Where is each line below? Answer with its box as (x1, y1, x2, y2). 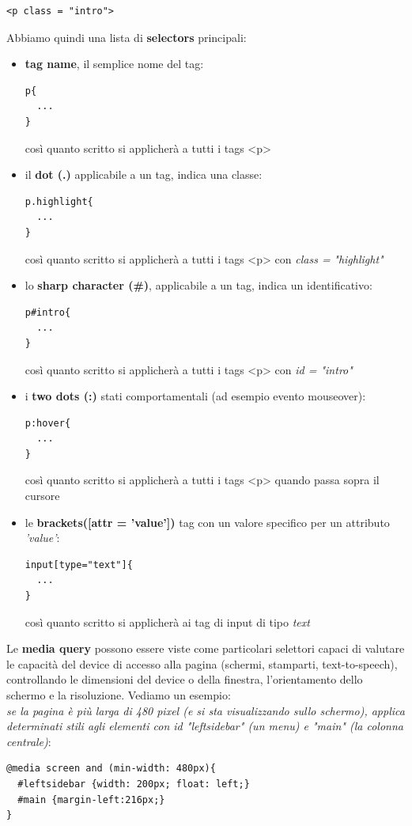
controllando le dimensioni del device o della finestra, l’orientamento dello (6, 671, 363, 688)
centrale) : (6, 733, 51, 749)
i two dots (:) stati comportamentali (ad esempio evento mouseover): (25, 388, 366, 404)
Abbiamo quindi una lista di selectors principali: (6, 28, 247, 45)
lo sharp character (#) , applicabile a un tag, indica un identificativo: (25, 277, 372, 294)
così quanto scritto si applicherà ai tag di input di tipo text (25, 613, 310, 630)
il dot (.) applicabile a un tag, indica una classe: (25, 166, 263, 183)
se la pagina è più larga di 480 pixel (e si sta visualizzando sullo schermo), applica (6, 702, 405, 718)
